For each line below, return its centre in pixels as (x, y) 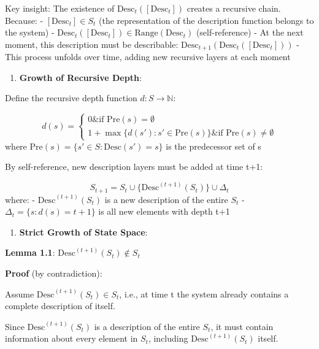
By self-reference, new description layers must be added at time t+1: (134, 167)
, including (168, 338)
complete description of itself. (60, 306)
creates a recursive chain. (234, 8)
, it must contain (242, 326)
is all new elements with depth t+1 (164, 211)
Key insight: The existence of (60, 8)
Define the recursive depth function (71, 98)
